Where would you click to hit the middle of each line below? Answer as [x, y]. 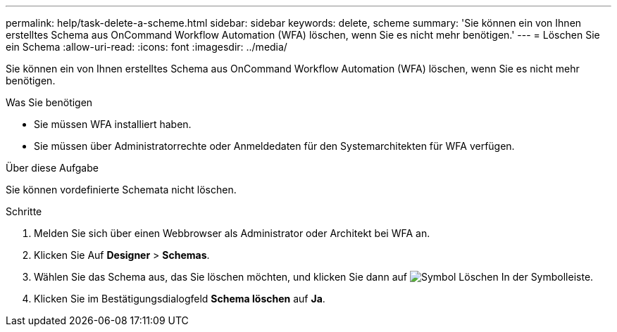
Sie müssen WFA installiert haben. [113, 124]
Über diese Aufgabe [52, 168]
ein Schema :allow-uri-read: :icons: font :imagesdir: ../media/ [147, 47]
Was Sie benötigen [49, 102]
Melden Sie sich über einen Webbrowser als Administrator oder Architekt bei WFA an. [232, 233]
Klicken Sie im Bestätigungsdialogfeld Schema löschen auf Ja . [180, 299]
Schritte [24, 211]
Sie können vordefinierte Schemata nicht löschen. [121, 190]
